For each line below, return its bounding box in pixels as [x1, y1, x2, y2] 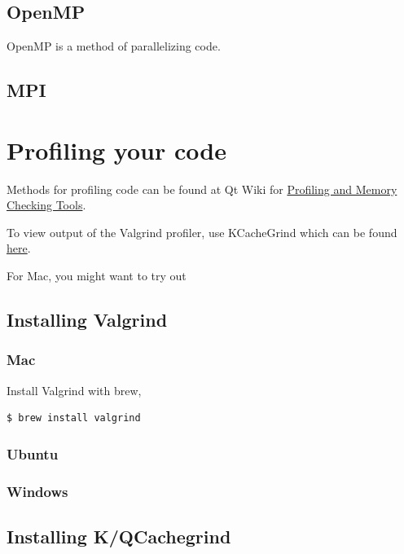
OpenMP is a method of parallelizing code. [7, 37, 221, 55]
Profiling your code [7, 133, 226, 166]
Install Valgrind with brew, [7, 381, 142, 398]
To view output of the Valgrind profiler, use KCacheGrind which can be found [7, 223, 397, 240]
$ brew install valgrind [7, 412, 141, 424]
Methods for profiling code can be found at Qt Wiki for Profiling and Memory [7, 180, 397, 197]
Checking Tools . [7, 196, 86, 213]
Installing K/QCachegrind [7, 523, 231, 548]
